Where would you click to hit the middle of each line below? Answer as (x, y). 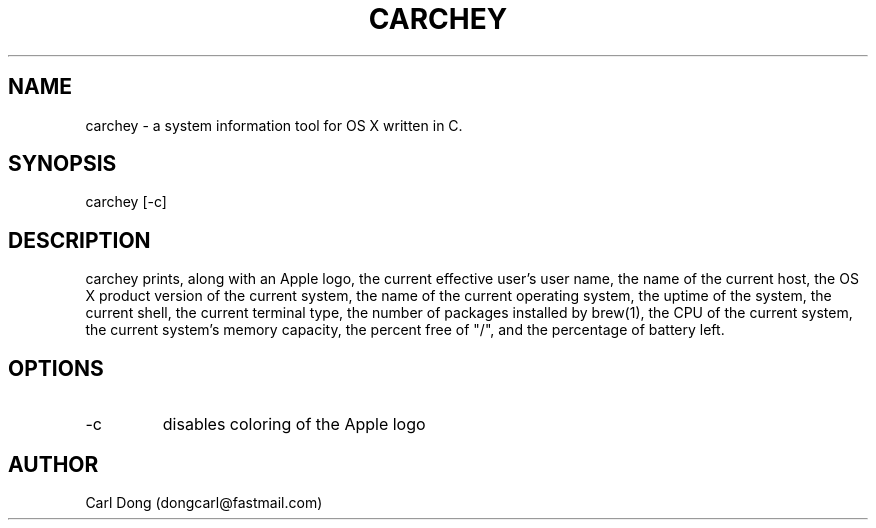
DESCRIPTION (79, 240)
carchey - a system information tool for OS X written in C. (274, 125)
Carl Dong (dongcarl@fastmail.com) (204, 502)
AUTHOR (53, 464)
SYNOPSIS (62, 164)
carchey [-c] (126, 202)
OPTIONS (56, 368)
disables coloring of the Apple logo (294, 424)
